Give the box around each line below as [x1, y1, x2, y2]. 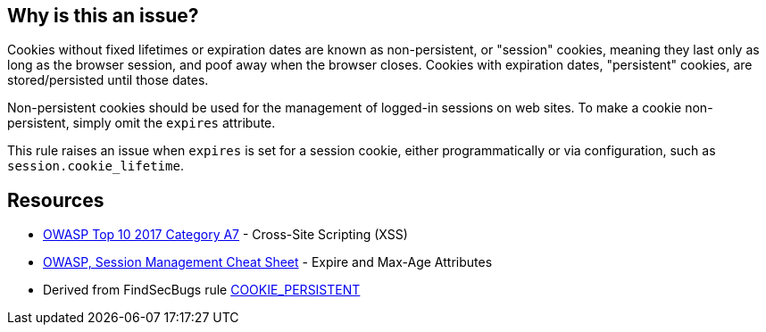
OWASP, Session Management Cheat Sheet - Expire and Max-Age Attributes [43, 254, 493, 270]
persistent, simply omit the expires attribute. [7, 115, 276, 131]
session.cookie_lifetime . [7, 158, 184, 174]
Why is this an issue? [7, 4, 199, 27]
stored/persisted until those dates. [7, 72, 209, 88]
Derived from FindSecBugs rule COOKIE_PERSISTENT [43, 282, 361, 298]
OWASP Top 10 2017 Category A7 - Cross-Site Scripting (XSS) [43, 227, 408, 243]
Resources [7, 188, 104, 212]
